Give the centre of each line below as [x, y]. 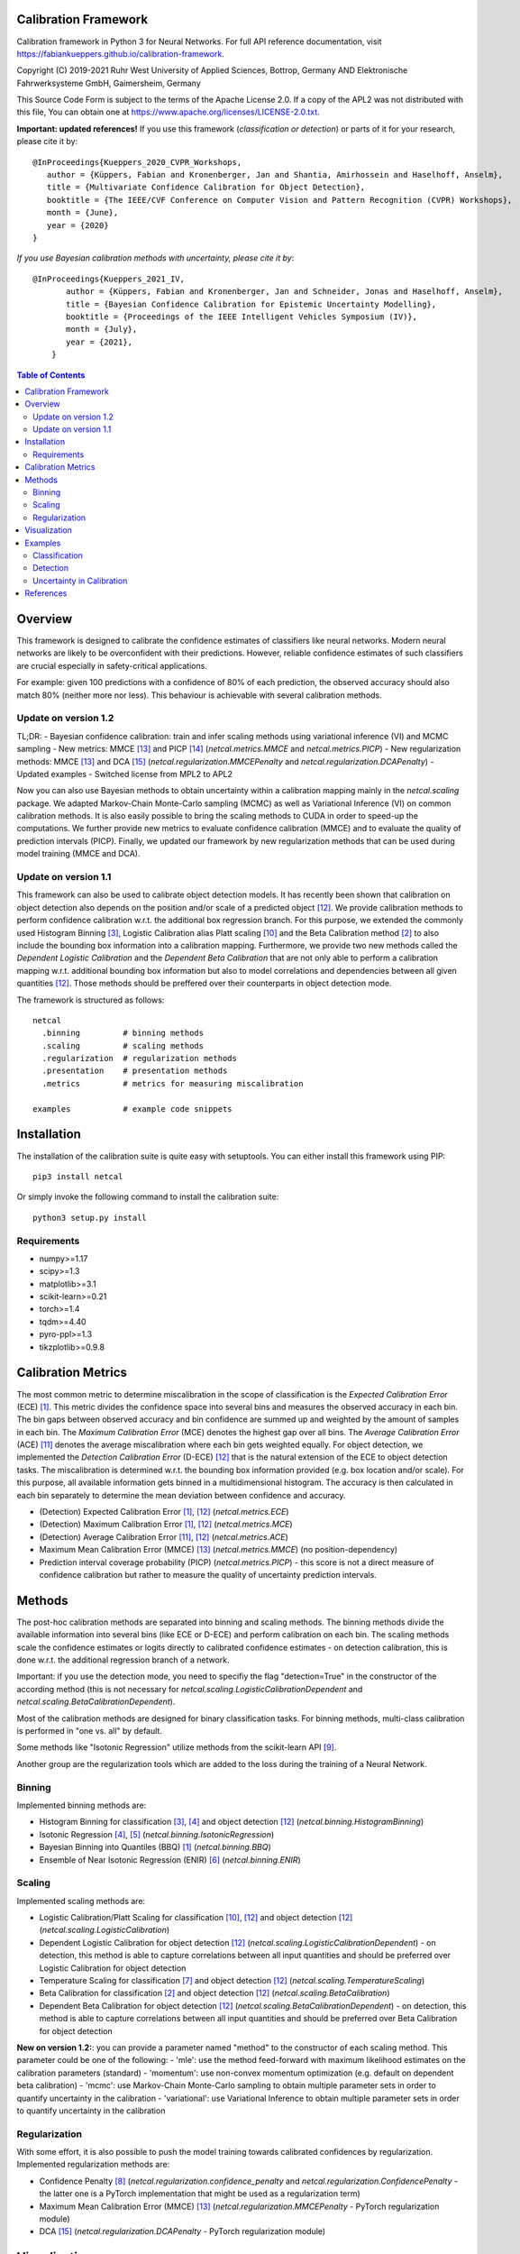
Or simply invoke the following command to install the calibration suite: [148, 1197]
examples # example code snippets [133, 1109]
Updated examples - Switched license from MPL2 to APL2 [125, 774]
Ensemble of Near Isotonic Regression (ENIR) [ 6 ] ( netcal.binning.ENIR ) [170, 1860]
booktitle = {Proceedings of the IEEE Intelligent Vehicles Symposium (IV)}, [242, 316]
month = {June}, [82, 213]
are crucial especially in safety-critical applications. [112, 665]
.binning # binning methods [123, 1033]
